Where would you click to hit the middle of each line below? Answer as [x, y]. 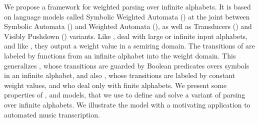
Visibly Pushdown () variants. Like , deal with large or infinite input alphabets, [126, 36]
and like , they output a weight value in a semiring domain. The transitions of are [129, 46]
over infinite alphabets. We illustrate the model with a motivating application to [127, 104]
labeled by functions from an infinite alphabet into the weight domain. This [120, 55]
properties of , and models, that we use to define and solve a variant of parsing [125, 95]
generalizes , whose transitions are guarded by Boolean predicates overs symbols [127, 65]
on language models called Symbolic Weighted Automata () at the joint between [127, 16]
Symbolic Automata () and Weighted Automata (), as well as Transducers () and [128, 26]
